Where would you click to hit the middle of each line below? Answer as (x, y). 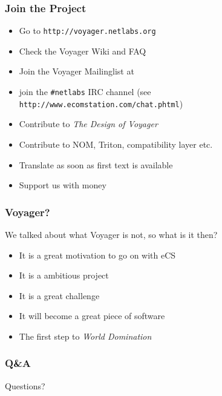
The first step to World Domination (85, 336)
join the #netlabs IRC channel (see (85, 92)
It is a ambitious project (64, 275)
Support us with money (63, 185)
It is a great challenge (59, 295)
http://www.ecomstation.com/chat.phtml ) (101, 103)
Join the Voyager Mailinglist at (77, 71)
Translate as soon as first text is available (96, 164)
